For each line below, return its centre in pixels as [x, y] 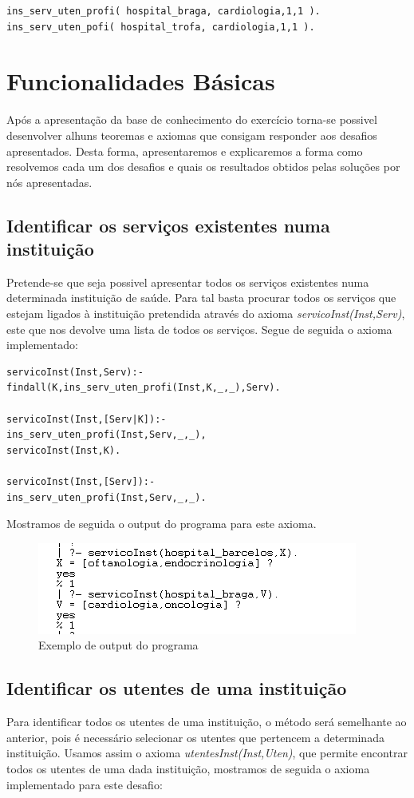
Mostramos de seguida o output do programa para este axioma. [162, 524]
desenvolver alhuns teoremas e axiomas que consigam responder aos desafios [192, 135]
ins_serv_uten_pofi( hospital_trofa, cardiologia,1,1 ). [161, 27]
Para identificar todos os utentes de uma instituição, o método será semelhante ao [207, 722]
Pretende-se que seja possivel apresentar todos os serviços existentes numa [188, 282]
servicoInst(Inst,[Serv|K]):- [87, 419]
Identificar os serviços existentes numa [168, 225]
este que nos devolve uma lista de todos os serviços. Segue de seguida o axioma [199, 329]
